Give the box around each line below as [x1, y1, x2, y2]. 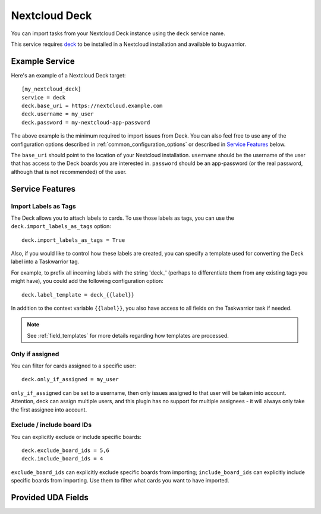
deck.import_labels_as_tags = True [21, 236, 125, 244]
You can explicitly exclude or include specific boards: [11, 433, 142, 440]
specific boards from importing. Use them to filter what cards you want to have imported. [11, 477, 229, 484]
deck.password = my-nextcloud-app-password [21, 119, 150, 126]
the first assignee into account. [11, 406, 87, 413]
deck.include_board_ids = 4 [21, 456, 103, 462]
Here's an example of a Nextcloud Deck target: [11, 71, 126, 79]
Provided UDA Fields [11, 493, 89, 503]
